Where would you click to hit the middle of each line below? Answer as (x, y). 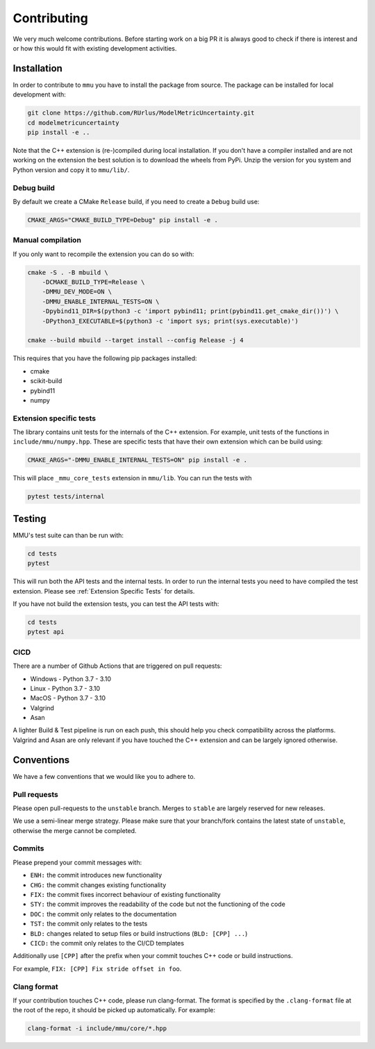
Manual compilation (47, 240)
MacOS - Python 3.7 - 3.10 (68, 698)
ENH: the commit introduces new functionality (96, 875)
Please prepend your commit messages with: (77, 862)
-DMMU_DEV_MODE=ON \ (77, 292)
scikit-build (46, 381)
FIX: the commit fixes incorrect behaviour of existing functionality (126, 895)
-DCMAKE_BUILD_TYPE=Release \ (93, 282)
